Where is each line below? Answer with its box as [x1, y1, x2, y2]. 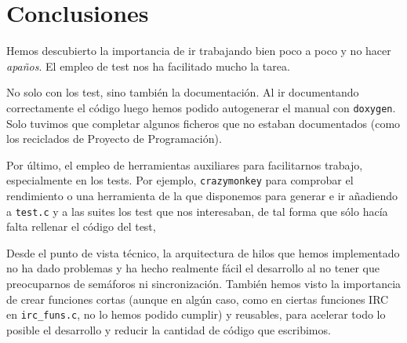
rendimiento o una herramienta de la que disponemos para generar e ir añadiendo [6, 188, 398, 203]
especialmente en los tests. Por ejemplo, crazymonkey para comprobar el [6, 172, 354, 188]
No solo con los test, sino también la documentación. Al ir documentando [6, 84, 359, 100]
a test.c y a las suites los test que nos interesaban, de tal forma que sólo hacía [6, 203, 388, 219]
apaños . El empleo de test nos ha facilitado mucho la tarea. [6, 57, 290, 74]
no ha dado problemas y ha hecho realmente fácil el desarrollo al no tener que [6, 260, 380, 276]
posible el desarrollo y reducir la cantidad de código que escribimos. [6, 321, 331, 338]
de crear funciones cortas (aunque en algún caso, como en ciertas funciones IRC [6, 290, 389, 307]
